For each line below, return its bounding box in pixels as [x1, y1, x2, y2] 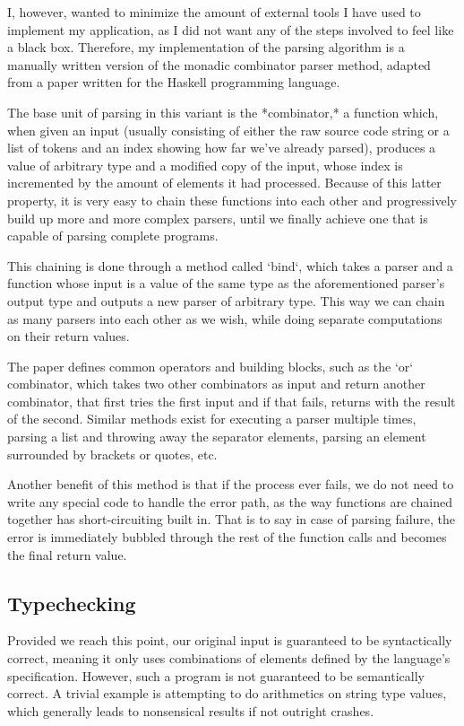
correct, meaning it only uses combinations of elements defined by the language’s [7, 649, 451, 668]
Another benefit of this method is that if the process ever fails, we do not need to [7, 475, 454, 494]
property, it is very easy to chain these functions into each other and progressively [7, 190, 457, 209]
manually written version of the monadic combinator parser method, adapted [7, 55, 431, 74]
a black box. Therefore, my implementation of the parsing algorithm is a [7, 38, 405, 57]
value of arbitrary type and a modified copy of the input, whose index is [7, 155, 403, 174]
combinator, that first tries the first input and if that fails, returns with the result [7, 391, 456, 410]
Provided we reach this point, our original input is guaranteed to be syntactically [7, 631, 452, 650]
